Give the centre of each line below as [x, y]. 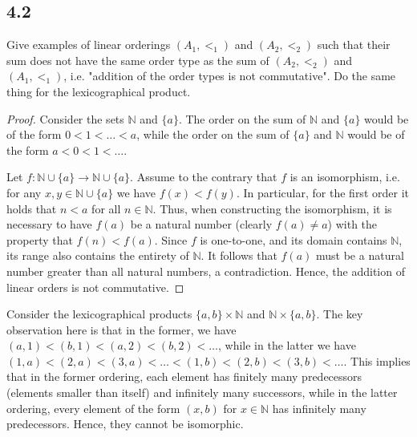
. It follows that [239, 255]
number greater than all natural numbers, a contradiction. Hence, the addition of [206, 271]
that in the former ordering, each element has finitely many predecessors [184, 376]
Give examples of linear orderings [89, 45]
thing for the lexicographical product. [99, 91]
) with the [352, 224]
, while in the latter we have [287, 345]
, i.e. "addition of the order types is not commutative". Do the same [230, 76]
